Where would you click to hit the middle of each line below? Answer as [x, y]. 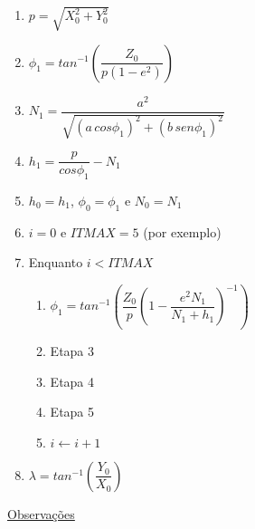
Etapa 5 [72, 412]
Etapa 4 [72, 381]
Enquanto [56, 262]
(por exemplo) [182, 231]
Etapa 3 [72, 350]
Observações [41, 513]
